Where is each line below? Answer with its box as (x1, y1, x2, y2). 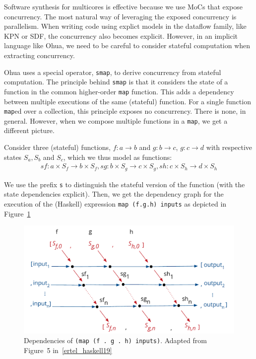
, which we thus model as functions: (63, 151, 172, 162)
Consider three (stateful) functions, (4, 142, 111, 152)
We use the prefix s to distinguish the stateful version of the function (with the (4, 179, 245, 189)
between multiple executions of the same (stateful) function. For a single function (4, 96, 251, 106)
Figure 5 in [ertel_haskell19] (24, 345, 112, 355)
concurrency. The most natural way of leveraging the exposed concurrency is (4, 11, 237, 21)
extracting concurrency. (4, 50, 75, 60)
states (4, 151, 22, 162)
